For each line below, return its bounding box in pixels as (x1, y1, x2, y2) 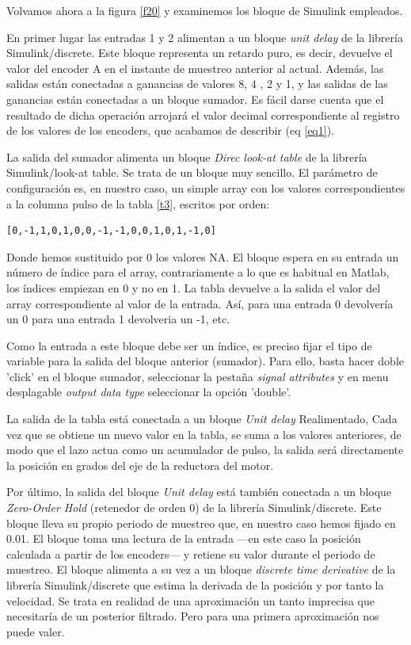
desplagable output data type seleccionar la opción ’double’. (6, 384, 291, 400)
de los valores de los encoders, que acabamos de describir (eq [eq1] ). (6, 122, 334, 139)
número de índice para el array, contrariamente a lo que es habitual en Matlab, (6, 264, 390, 281)
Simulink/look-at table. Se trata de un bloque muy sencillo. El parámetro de (6, 164, 378, 181)
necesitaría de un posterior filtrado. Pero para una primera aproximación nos (6, 608, 379, 624)
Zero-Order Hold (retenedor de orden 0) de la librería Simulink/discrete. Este (6, 499, 382, 516)
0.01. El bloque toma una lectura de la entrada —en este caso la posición (6, 530, 361, 547)
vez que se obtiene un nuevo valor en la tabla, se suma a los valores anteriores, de (6, 426, 401, 442)
